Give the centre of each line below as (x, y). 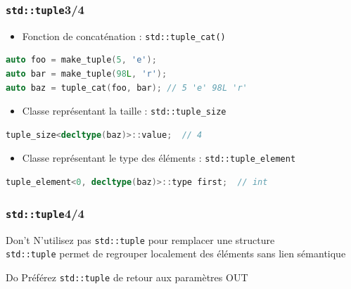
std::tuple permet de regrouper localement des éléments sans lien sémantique (176, 253)
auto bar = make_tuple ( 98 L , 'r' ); (87, 74)
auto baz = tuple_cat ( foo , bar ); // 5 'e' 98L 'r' (127, 88)
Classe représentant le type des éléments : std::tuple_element (159, 158)
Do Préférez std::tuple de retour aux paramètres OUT (127, 277)
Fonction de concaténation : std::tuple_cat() (124, 36)
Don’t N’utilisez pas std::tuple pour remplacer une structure (140, 239)
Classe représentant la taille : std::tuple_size (124, 111)
